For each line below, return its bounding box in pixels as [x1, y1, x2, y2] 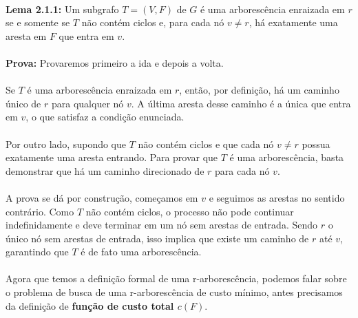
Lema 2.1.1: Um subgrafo [6, 1, 119, 16]
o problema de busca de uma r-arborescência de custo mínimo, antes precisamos [6, 285, 343, 299]
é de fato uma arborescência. [81, 244, 202, 259]
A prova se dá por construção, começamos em [6, 190, 198, 204]
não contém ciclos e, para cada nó [81, 15, 224, 30]
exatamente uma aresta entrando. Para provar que [6, 150, 218, 165]
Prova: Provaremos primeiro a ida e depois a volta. [6, 55, 224, 70]
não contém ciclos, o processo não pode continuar [85, 204, 294, 218]
